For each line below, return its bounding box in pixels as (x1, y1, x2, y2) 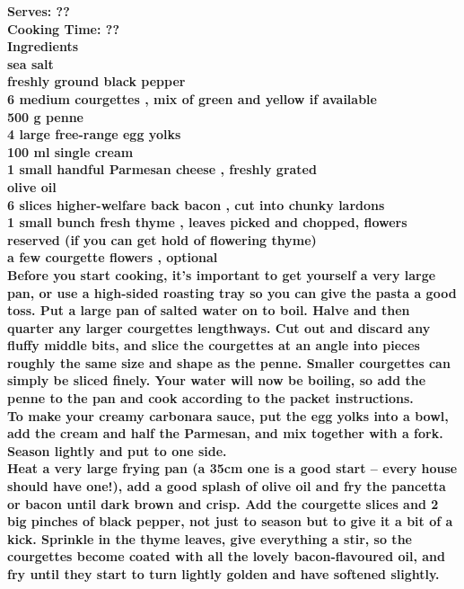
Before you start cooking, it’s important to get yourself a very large (7, 265, 436, 284)
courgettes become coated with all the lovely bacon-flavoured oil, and (7, 547, 445, 566)
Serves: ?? (7, 2, 70, 20)
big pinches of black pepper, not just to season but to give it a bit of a (7, 512, 453, 531)
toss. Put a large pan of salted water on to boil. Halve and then (7, 301, 410, 320)
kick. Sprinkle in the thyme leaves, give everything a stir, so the (7, 529, 412, 548)
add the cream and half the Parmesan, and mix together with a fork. (7, 424, 443, 443)
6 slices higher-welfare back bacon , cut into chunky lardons (7, 195, 385, 214)
